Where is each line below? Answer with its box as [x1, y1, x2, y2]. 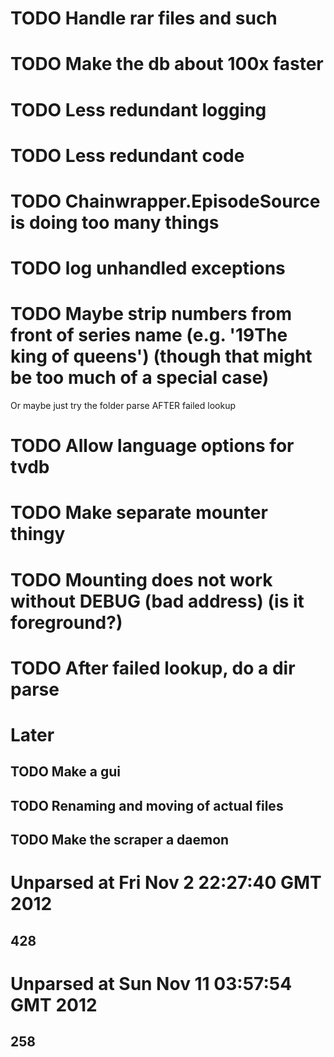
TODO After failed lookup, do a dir [10, 657, 296, 679]
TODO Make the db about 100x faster [10, 53, 324, 76]
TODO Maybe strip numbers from [10, 303, 292, 326]
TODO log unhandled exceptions [10, 257, 286, 280]
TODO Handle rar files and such [10, 7, 278, 30]
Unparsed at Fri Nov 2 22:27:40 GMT [10, 872, 322, 894]
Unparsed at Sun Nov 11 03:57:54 [10, 972, 293, 995]
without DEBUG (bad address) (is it [10, 590, 305, 612]
